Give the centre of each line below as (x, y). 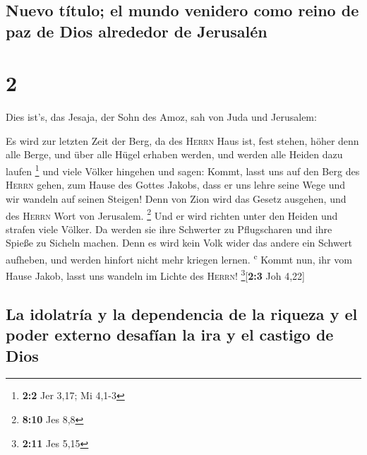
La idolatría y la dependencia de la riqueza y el (182, 313)
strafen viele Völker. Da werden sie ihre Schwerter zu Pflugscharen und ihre (169, 229)
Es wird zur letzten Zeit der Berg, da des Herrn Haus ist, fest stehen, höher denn (182, 140)
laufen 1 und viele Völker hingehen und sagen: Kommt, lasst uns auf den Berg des (183, 170)
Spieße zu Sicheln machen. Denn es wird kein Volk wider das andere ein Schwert (179, 243)
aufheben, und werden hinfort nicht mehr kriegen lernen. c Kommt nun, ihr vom (179, 258)
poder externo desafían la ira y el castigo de (170, 335)
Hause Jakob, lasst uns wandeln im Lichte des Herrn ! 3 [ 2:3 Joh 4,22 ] (155, 274)
